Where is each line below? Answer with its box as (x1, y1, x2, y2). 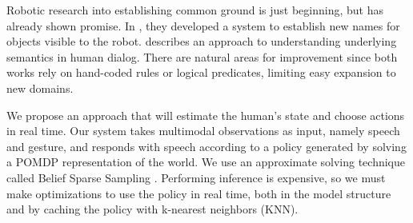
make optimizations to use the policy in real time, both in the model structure (6, 185, 391, 201)
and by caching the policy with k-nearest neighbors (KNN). (6, 201, 299, 217)
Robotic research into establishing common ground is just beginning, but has (6, 2, 383, 18)
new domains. (6, 79, 74, 96)
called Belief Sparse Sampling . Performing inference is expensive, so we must (6, 169, 386, 185)
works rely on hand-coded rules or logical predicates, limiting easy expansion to (6, 64, 396, 81)
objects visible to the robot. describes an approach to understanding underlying (6, 33, 397, 50)
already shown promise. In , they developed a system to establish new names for (6, 17, 400, 34)
